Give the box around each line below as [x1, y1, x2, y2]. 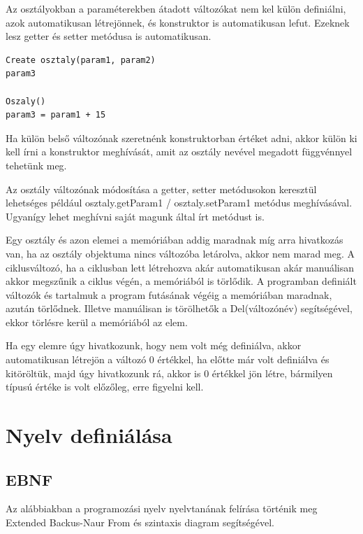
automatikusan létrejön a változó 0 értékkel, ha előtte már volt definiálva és [6, 352, 329, 367]
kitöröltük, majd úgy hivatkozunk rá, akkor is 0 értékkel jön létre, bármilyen [6, 365, 333, 380]
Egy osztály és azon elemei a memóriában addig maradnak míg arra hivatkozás [6, 232, 343, 247]
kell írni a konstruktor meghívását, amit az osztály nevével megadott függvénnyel [6, 144, 353, 159]
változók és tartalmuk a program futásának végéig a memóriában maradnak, [6, 287, 332, 302]
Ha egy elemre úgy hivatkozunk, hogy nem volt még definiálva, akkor [6, 338, 302, 353]
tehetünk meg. [6, 157, 67, 172]
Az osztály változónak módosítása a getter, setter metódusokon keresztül [6, 181, 317, 196]
